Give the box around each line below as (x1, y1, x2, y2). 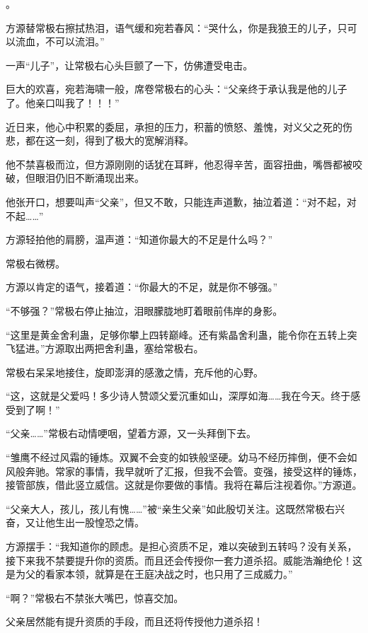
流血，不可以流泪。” (15, 34, 105, 49)
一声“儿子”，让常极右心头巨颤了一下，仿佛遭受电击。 (6, 57, 253, 72)
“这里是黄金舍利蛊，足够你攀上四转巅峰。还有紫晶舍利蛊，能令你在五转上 (6, 327, 347, 342)
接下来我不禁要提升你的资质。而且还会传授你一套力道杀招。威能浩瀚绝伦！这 (6, 552, 362, 567)
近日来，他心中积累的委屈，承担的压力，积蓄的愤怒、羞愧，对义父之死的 (6, 119, 343, 134)
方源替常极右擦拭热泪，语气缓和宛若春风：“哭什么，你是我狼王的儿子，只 (6, 20, 347, 35)
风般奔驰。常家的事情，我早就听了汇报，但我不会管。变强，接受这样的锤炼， (6, 463, 362, 478)
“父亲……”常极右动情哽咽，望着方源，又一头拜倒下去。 (6, 426, 256, 441)
